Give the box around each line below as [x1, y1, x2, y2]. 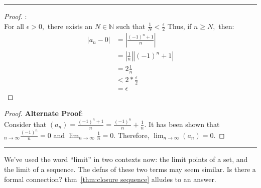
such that [116, 20, 146, 31]
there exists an [47, 20, 93, 31]
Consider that [4, 118, 47, 129]
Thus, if [167, 20, 192, 31]
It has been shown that [149, 118, 220, 129]
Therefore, [117, 129, 150, 140]
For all [4, 20, 24, 31]
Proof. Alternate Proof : [4, 108, 83, 118]
